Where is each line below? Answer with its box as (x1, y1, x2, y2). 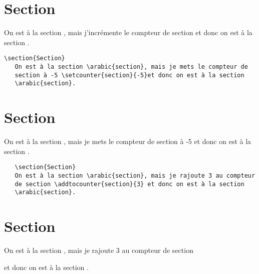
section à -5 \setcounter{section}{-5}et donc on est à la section (15, 71, 244, 79)
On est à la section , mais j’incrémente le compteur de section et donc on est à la (4, 27, 252, 38)
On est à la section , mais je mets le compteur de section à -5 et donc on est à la (4, 136, 251, 147)
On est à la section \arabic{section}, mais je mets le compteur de (15, 63, 248, 70)
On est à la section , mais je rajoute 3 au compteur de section (4, 245, 193, 255)
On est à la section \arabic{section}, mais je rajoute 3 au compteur (15, 172, 255, 179)
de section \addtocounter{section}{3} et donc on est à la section (15, 180, 244, 188)
